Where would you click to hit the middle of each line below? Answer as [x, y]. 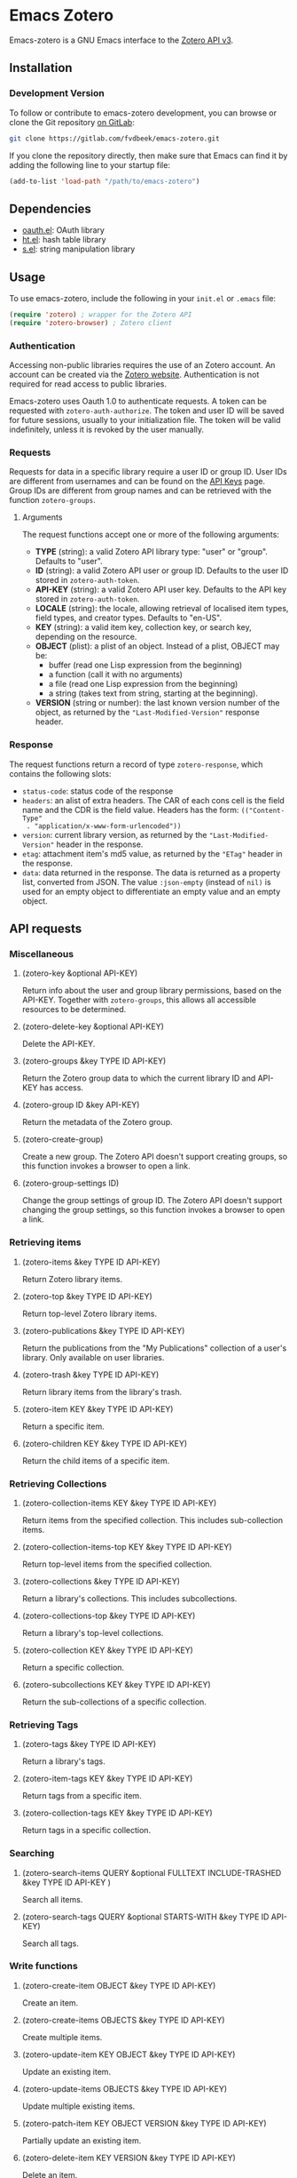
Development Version [57, 93]
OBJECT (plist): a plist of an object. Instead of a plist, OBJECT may [157, 646]
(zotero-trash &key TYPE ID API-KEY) [90, 1375]
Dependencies [50, 208]
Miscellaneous [41, 953]
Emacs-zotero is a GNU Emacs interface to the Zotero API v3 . [121, 40]
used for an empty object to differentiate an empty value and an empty [151, 891]
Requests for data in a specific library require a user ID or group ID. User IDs [148, 472]
